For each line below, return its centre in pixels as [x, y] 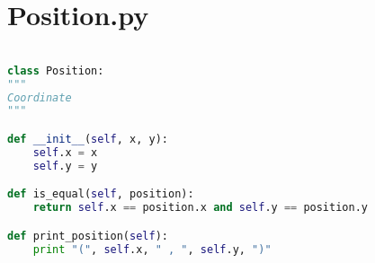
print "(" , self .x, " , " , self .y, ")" [152, 249]
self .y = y [65, 166]
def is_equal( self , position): [101, 194]
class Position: [56, 70]
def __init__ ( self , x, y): [88, 139]
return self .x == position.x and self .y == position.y [200, 208]
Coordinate [40, 97]
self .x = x [65, 152]
